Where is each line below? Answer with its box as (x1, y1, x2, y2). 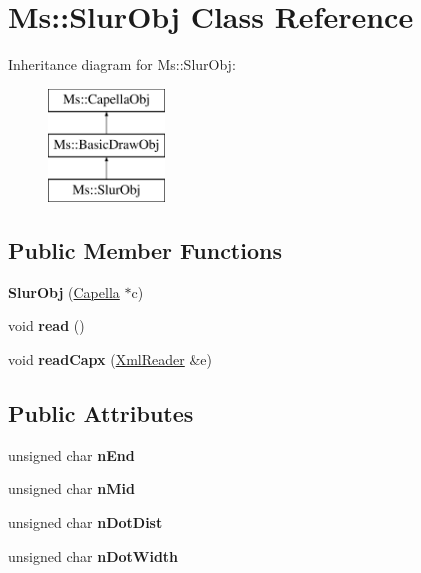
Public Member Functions (8, 235, 282, 266)
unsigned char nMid (8, 478, 135, 499)
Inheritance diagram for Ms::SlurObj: (8, 54, 236, 75)
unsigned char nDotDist (8, 512, 163, 533)
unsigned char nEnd (8, 444, 135, 465)
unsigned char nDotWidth (8, 545, 179, 566)
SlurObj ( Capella (8, 281, 120, 302)
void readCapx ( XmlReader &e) (8, 349, 212, 370)
